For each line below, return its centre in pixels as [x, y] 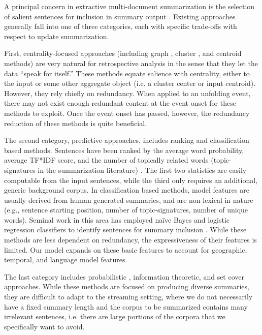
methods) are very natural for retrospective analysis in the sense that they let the [131, 63]
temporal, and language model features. [66, 260]
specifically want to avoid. [44, 326]
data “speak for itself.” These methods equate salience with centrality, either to [127, 73]
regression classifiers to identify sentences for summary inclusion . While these [125, 230]
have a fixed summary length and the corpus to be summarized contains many [126, 306]
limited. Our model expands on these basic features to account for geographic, [126, 249]
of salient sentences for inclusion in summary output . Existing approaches [120, 16]
